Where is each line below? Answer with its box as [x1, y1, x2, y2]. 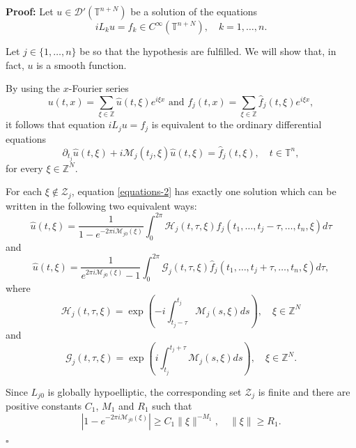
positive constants [6, 399, 82, 413]
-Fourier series [68, 81, 129, 95]
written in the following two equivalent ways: [6, 198, 197, 213]
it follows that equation [6, 117, 105, 132]
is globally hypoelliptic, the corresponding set [47, 384, 242, 399]
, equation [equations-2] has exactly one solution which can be [71, 184, 336, 199]
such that [152, 399, 192, 413]
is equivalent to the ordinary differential [151, 117, 322, 132]
